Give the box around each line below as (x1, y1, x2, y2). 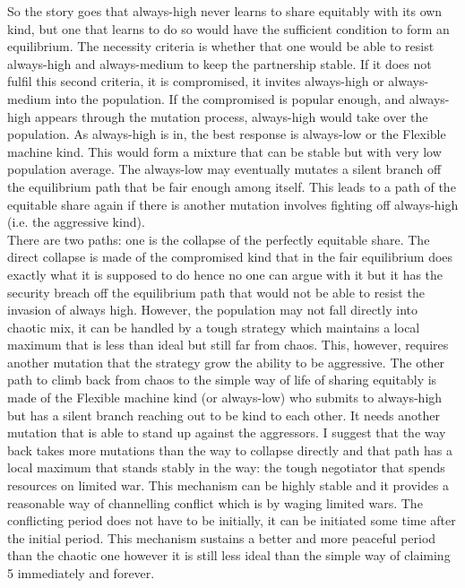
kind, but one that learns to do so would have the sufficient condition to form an (7, 19, 450, 38)
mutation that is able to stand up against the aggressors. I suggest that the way (7, 423, 446, 442)
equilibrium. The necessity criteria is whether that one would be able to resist (7, 37, 435, 56)
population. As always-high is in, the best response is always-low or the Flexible (7, 125, 446, 143)
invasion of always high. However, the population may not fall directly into (7, 300, 418, 319)
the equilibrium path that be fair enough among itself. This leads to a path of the (7, 177, 456, 195)
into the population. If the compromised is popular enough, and (55, 89, 406, 108)
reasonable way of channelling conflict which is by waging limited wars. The (7, 493, 423, 512)
